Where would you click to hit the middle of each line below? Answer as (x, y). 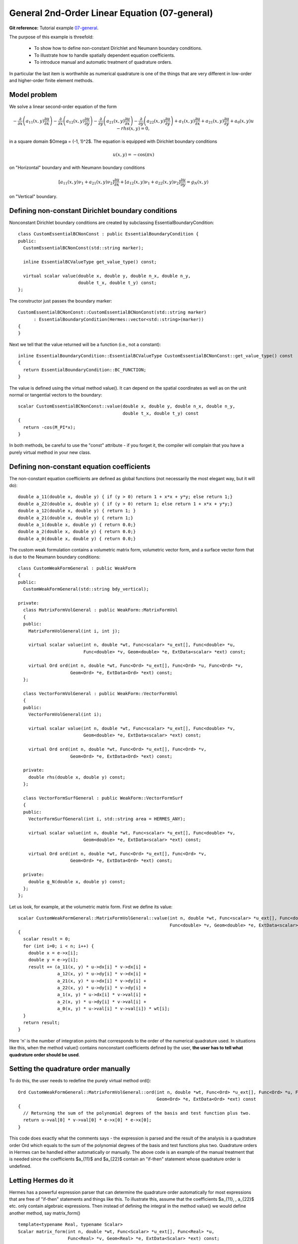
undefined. (20, 1166)
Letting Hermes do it (41, 1180)
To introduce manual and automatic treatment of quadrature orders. (103, 62)
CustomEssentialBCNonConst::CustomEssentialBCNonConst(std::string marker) (112, 312)
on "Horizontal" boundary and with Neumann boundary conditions (77, 167)
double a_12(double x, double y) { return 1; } (77, 511)
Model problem (33, 95)
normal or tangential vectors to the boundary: (56, 395)
